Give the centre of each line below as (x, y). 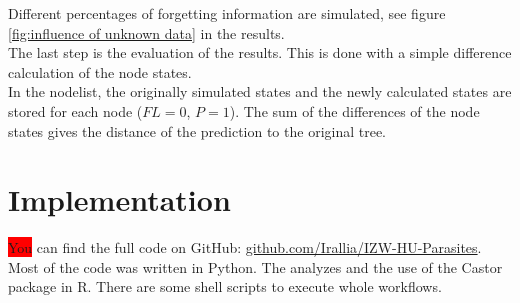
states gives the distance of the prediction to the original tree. (197, 130)
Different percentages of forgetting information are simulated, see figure (227, 13)
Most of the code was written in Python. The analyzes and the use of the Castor (255, 266)
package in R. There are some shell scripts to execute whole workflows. (225, 286)
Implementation (119, 199)
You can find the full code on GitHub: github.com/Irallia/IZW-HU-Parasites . (245, 247)
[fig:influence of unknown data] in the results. (146, 32)
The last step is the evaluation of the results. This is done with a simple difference (260, 52)
